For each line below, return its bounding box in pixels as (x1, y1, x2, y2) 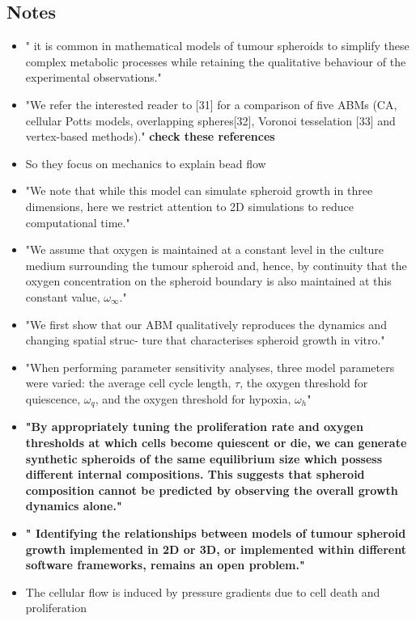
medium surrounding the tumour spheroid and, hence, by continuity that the (25, 256, 407, 273)
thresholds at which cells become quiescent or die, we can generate (25, 433, 407, 450)
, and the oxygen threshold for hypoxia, (95, 390, 291, 407)
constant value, (25, 288, 100, 305)
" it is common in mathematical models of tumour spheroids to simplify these (25, 37, 410, 54)
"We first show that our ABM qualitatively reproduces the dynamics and (25, 315, 387, 332)
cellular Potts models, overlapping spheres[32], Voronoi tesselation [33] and (25, 112, 396, 129)
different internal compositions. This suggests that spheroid (25, 466, 365, 483)
